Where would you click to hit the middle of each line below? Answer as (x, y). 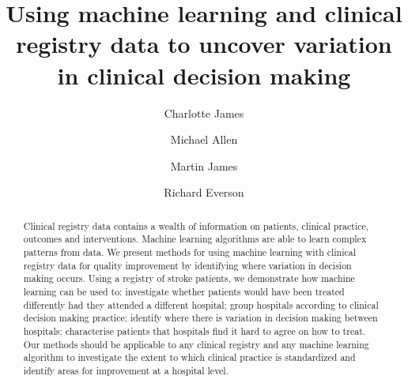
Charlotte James (204, 113)
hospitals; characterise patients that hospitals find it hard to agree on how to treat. (195, 330)
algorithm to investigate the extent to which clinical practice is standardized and (189, 357)
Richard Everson (204, 192)
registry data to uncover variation (204, 44)
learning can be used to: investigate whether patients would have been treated (184, 291)
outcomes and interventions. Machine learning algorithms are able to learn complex (195, 239)
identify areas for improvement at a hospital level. (126, 370)
